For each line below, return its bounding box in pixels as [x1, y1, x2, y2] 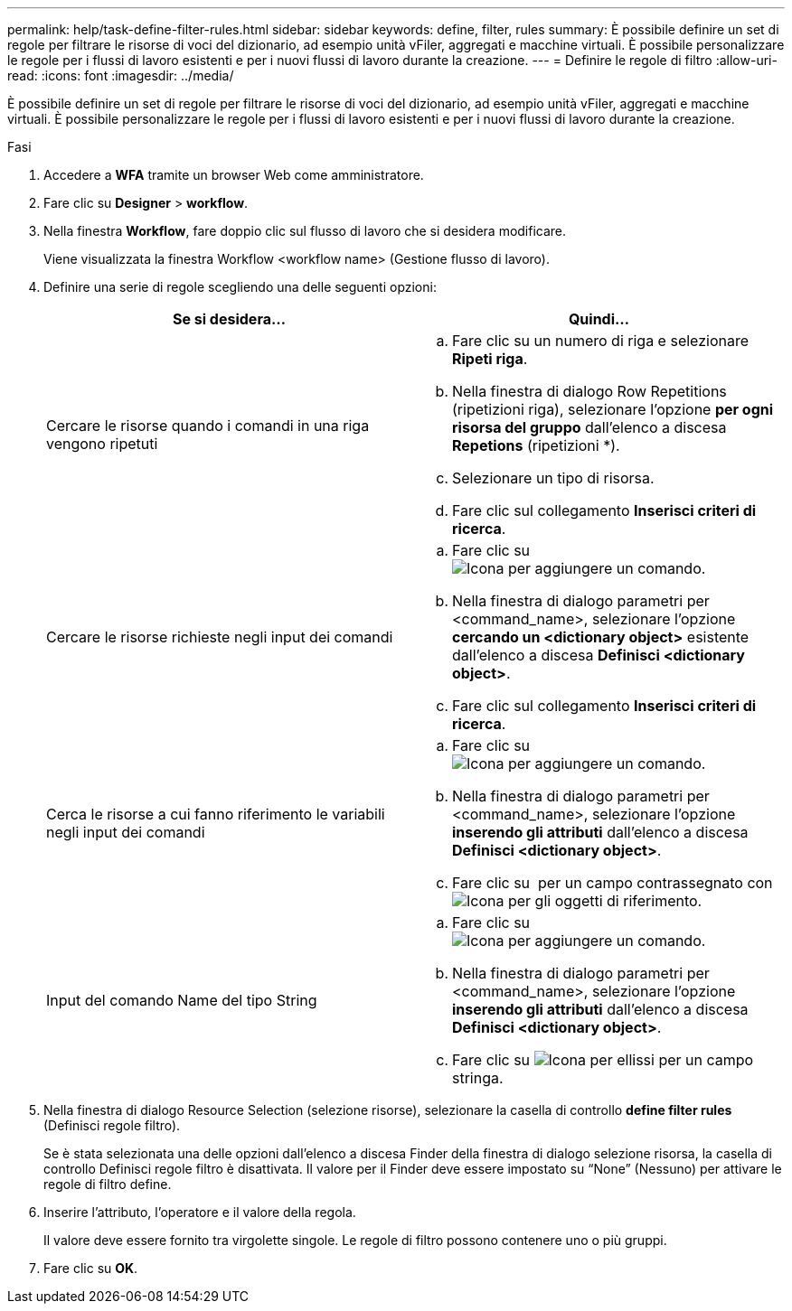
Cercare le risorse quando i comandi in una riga [46, 417, 370, 435]
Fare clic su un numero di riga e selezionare [452, 332, 750, 350]
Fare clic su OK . [43, 1260, 138, 1276]
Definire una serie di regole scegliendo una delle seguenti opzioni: [43, 279, 437, 295]
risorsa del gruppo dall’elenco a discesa [452, 418, 727, 436]
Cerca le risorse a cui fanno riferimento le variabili [46, 805, 385, 823]
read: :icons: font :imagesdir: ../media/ [7, 68, 234, 83]
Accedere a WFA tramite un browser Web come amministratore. [43, 167, 424, 183]
